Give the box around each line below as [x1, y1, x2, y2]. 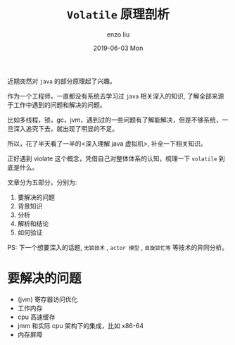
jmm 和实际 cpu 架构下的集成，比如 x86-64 [17, 321, 144, 330]
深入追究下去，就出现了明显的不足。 [13, 124, 118, 132]
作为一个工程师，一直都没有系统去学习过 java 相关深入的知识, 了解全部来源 [7, 92, 224, 100]
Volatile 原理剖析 [66, 6, 170, 23]
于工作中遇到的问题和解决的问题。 [7, 100, 106, 109]
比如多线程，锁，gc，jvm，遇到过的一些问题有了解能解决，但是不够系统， [7, 115, 223, 124]
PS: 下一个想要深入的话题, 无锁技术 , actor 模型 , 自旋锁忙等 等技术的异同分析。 [7, 243, 229, 251]
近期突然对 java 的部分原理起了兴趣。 [7, 77, 116, 85]
